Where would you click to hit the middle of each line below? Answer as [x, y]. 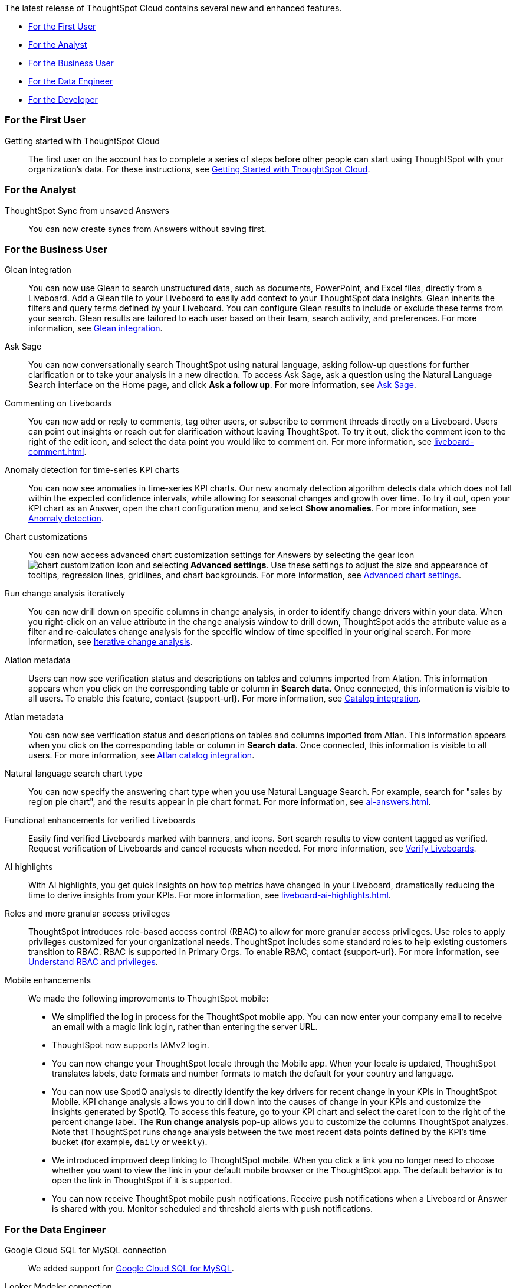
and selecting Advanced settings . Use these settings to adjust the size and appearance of [312, 565]
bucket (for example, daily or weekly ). [130, 1142]
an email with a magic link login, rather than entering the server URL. [185, 1027]
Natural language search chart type [74, 774]
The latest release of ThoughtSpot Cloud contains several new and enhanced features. [173, 8]
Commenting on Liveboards [58, 403]
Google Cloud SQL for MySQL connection [86, 1250]
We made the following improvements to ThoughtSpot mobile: [149, 999]
